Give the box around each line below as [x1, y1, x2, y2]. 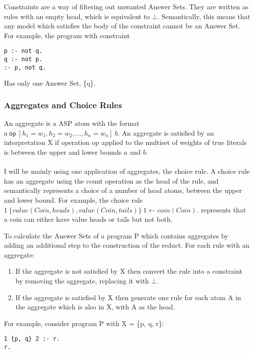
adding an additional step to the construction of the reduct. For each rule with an [4, 240, 250, 250]
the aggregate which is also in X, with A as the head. [15, 302, 175, 312]
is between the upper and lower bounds [4, 146, 122, 157]
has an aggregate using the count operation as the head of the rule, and [4, 175, 219, 186]
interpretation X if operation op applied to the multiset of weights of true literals [4, 137, 247, 147]
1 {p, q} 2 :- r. [4, 335, 60, 343]
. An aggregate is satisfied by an [117, 127, 214, 138]
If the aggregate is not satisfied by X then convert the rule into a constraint [15, 266, 243, 276]
